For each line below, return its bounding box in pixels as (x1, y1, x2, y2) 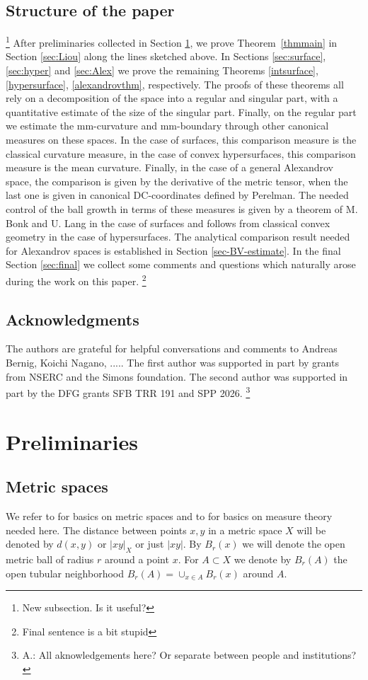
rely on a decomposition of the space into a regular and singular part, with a (6, 91, 338, 105)
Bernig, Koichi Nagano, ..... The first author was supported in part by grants (6, 355, 339, 369)
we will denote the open (242, 536, 345, 551)
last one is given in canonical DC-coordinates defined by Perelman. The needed (6, 188, 349, 202)
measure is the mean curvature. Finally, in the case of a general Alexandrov (6, 160, 333, 175)
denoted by (6, 536, 54, 551)
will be (297, 522, 326, 537)
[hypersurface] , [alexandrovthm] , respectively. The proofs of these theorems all (6, 76, 344, 91)
